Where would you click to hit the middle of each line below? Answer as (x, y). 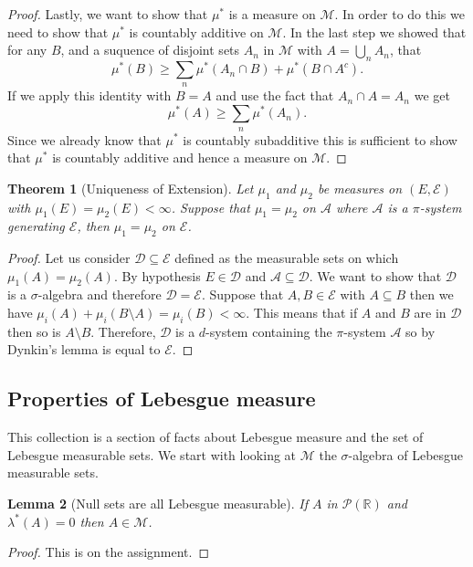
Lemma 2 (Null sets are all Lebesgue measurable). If (158, 504)
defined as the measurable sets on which (287, 258)
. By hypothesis (157, 275)
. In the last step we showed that (374, 31)
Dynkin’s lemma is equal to (84, 349)
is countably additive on (196, 31)
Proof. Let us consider (69, 258)
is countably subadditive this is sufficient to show (320, 139)
